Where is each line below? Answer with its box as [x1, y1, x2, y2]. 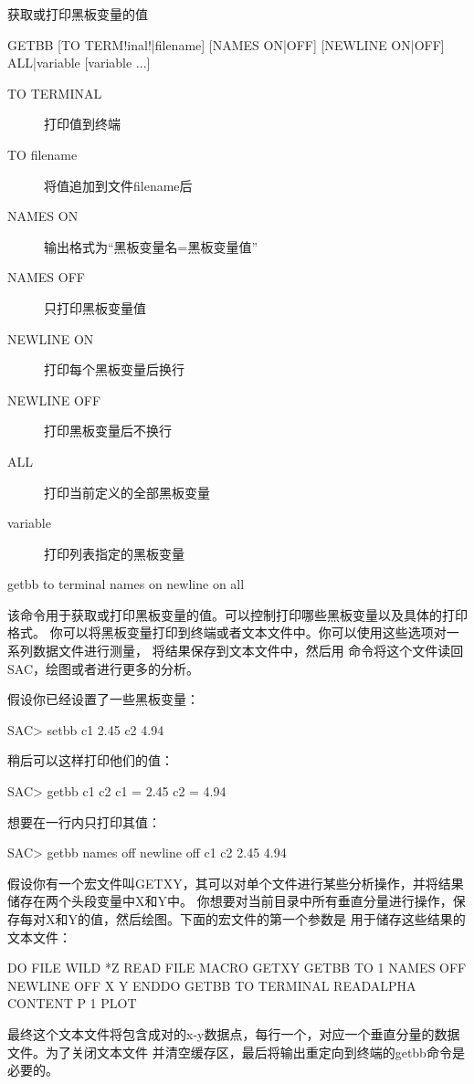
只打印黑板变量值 [44, 298, 146, 317]
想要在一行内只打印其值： [7, 812, 161, 831]
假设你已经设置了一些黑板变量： [7, 689, 199, 709]
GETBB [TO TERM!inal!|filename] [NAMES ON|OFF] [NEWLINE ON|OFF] [7, 35, 445, 54]
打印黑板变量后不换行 [44, 421, 172, 440]
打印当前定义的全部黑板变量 [44, 482, 210, 501]
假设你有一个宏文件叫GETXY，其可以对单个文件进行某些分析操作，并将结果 [7, 873, 464, 892]
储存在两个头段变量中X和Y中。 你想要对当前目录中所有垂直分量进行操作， [7, 891, 453, 910]
